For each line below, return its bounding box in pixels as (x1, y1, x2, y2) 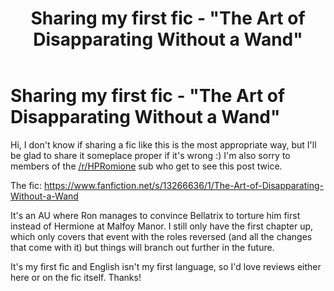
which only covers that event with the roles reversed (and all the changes (10, 230, 313, 242)
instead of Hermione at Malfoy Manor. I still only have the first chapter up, (10, 220, 314, 232)
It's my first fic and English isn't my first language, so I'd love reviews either (10, 260, 322, 272)
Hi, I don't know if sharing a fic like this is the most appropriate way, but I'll (10, 138, 317, 151)
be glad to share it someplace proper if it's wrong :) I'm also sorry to (10, 149, 291, 161)
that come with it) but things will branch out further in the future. (10, 241, 275, 253)
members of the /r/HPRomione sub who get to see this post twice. (10, 160, 283, 172)
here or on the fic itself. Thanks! (10, 271, 142, 283)
